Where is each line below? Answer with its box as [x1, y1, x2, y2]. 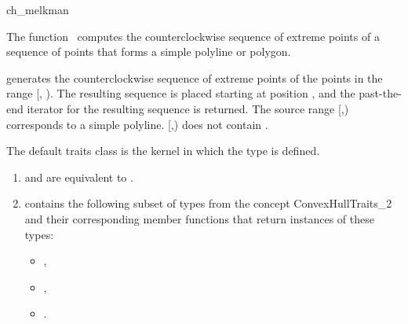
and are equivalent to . [24, 168, 133, 185]
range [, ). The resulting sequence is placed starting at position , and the [6, 85, 355, 101]
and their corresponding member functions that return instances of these [24, 210, 374, 226]
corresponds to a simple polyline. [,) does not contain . [6, 116, 268, 132]
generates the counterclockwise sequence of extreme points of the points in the [6, 69, 383, 86]
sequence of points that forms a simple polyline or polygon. [6, 43, 291, 60]
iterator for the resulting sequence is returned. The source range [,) [27, 100, 349, 116]
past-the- [359, 85, 402, 101]
